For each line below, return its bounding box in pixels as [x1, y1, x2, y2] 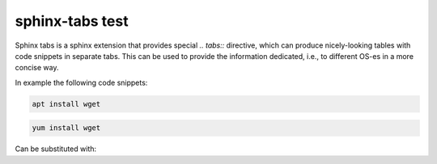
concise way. [15, 63, 59, 73]
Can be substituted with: [15, 144, 97, 153]
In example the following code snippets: [15, 78, 148, 87]
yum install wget [32, 124, 101, 132]
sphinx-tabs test [15, 12, 129, 30]
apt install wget [32, 99, 101, 108]
